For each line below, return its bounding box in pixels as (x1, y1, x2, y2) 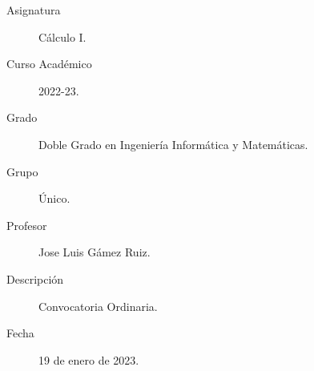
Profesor (6, 216, 47, 233)
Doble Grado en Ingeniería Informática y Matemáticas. (38, 135, 308, 152)
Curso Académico (6, 55, 92, 72)
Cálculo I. (38, 28, 87, 45)
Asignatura (6, 2, 61, 18)
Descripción (6, 270, 64, 287)
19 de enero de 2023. (38, 351, 139, 368)
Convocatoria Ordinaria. (38, 297, 158, 314)
